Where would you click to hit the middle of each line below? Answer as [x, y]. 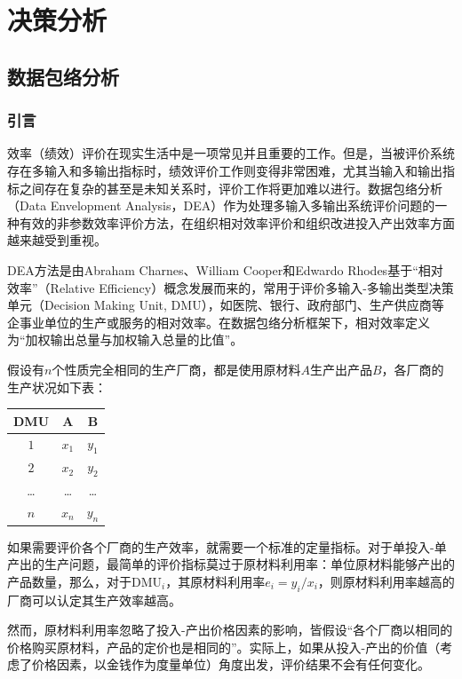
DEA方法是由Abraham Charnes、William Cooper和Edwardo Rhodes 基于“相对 [225, 269]
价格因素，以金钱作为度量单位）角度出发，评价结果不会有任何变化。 [231, 664]
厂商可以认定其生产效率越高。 [94, 600]
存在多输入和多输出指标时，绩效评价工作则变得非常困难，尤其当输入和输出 [225, 170]
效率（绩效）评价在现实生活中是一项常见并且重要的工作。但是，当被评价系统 [231, 153]
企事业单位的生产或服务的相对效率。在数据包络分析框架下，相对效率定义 [219, 322]
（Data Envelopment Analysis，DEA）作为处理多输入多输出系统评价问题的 [221, 205]
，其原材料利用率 [215, 581]
